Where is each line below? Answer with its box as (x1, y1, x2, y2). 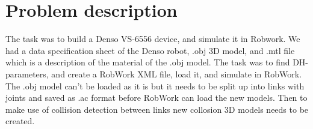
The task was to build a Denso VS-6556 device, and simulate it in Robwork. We (5, 32, 300, 45)
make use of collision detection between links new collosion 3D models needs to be (5, 103, 309, 115)
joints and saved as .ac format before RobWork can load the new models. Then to (5, 91, 308, 104)
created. (5, 115, 35, 127)
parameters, (5, 67, 49, 80)
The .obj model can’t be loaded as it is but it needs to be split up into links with (5, 79, 305, 92)
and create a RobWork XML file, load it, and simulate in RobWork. (51, 67, 302, 80)
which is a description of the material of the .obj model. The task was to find (5, 56, 290, 68)
